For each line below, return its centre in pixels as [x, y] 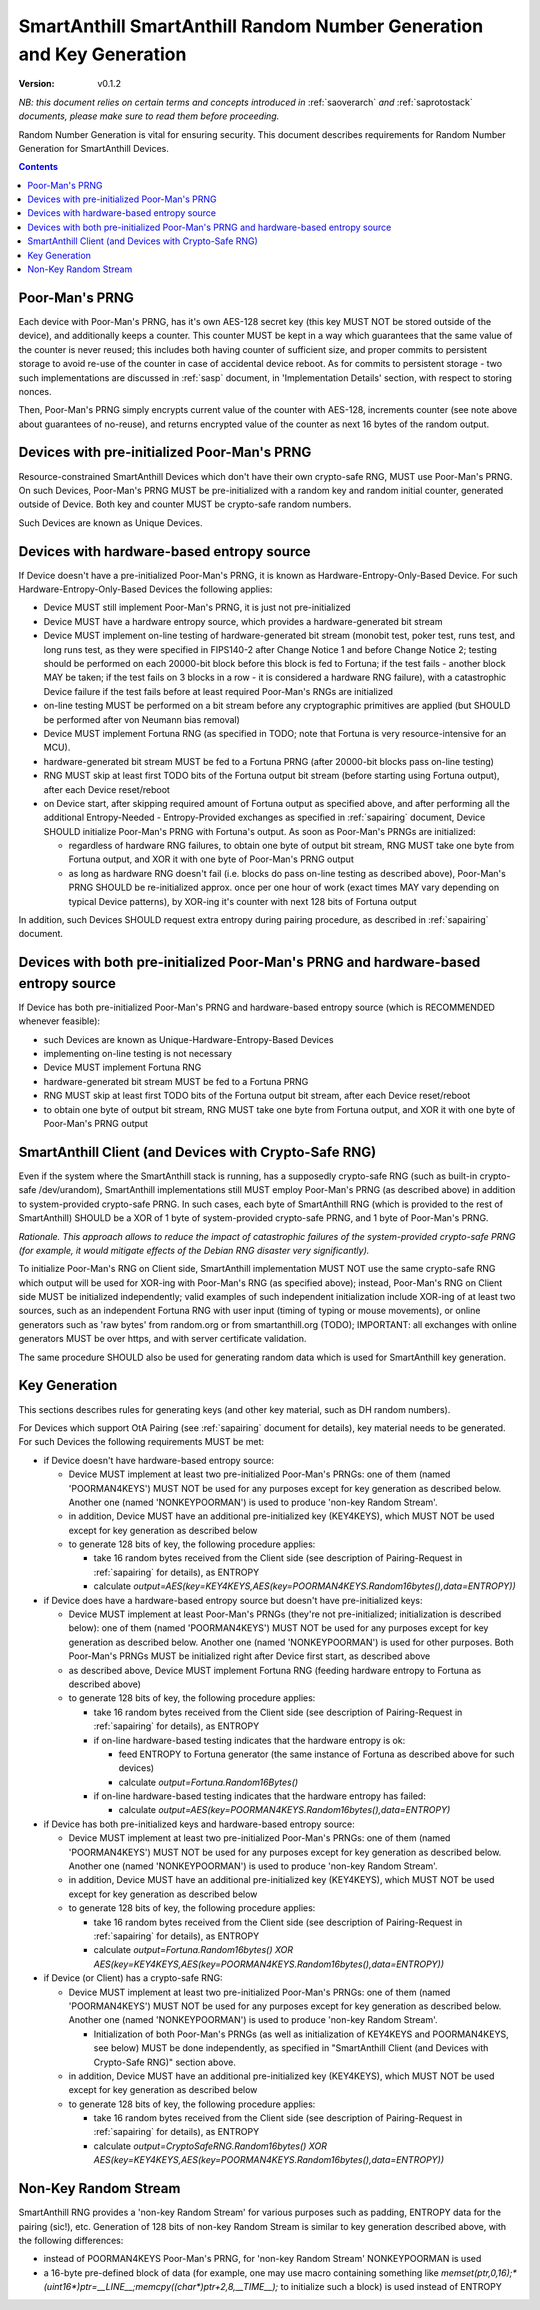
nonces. [35, 391]
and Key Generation [102, 54]
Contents [38, 167]
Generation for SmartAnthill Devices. [94, 148]
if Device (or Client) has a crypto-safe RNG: [133, 1978]
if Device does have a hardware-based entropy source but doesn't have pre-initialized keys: [233, 1600]
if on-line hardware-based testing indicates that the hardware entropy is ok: [249, 1740]
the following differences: [71, 2240]
